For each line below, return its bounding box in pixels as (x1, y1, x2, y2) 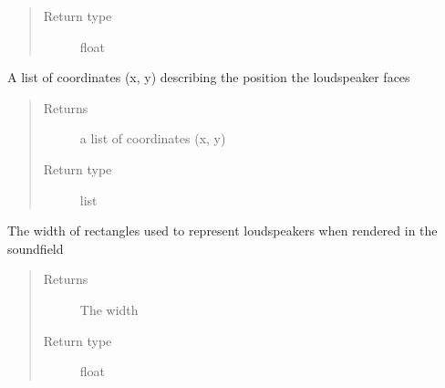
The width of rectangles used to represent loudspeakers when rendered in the (7, 221, 438, 240)
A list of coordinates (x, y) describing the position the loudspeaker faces (7, 68, 410, 87)
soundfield (7, 238, 64, 257)
